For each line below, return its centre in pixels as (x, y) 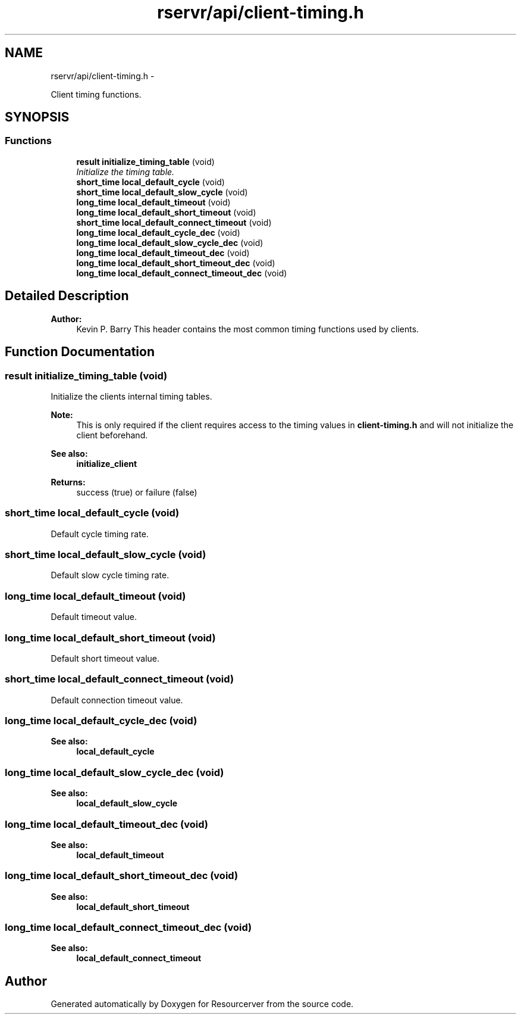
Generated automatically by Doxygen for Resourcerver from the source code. (202, 1004)
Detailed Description (67, 296)
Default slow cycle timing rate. (110, 575)
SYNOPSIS (37, 117)
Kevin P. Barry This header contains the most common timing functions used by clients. (248, 329)
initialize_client (107, 463)
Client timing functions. (96, 94)
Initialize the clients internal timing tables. (131, 396)
